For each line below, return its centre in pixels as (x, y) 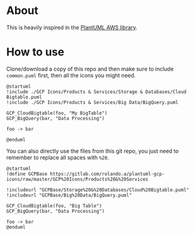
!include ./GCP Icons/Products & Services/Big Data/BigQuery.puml (92, 102)
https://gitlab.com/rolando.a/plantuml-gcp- (107, 174)
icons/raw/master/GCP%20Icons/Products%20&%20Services (77, 179)
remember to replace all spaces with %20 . (58, 157)
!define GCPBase (27, 174)
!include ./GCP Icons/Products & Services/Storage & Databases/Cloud (97, 92)
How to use (35, 52)
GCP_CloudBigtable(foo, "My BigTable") (57, 113)
